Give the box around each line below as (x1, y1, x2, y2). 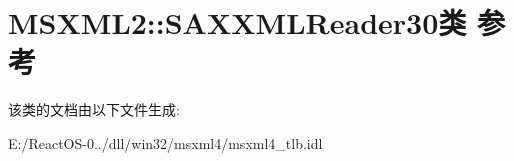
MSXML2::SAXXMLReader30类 (8, 2, 467, 43)
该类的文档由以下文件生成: (8, 99, 180, 120)
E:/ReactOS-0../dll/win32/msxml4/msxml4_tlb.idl (8, 132, 323, 153)
